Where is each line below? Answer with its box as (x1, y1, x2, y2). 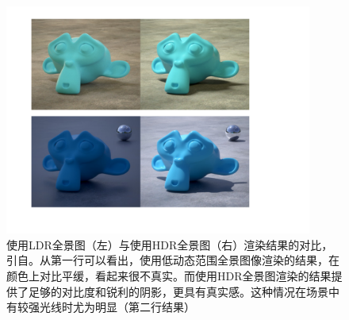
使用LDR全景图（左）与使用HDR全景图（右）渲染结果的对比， (6, 236, 333, 253)
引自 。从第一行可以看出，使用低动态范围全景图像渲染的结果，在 (6, 252, 339, 268)
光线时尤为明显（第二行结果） (39, 299, 195, 315)
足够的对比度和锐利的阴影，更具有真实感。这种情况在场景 (28, 283, 328, 299)
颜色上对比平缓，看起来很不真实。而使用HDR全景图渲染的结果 (6, 267, 332, 283)
